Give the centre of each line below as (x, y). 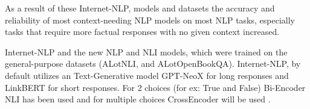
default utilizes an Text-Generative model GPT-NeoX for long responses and (147, 75)
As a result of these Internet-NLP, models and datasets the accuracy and (140, 8)
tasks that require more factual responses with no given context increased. (142, 32)
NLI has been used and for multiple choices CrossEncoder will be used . (138, 99)
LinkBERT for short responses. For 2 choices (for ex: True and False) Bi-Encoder (155, 87)
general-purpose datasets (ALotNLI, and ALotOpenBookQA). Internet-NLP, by (153, 64)
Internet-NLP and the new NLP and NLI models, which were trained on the (146, 51)
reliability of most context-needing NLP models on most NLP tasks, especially (150, 20)
